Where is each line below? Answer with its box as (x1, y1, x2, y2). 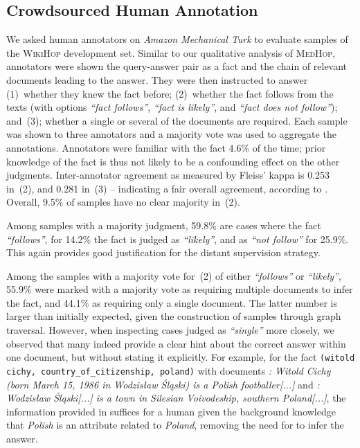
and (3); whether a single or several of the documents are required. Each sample (6, 113, 348, 127)
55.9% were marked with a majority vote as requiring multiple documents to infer (6, 282, 353, 296)
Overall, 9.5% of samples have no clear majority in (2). (6, 195, 240, 209)
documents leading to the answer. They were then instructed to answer (6, 72, 308, 87)
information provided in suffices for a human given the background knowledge (6, 404, 336, 418)
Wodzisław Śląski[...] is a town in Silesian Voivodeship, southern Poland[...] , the (6, 391, 346, 405)
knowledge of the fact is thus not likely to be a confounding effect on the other (6, 154, 340, 168)
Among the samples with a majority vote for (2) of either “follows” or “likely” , (6, 268, 341, 283)
